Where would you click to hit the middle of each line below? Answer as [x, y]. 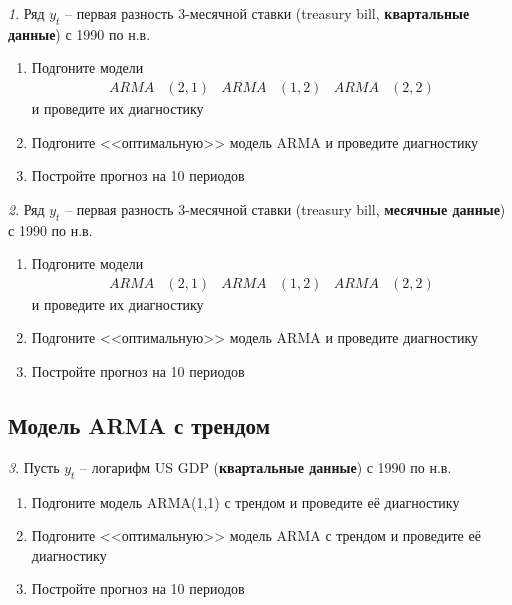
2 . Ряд [26, 208]
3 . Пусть [34, 466]
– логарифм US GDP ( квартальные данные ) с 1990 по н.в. [266, 466]
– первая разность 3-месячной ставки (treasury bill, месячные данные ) [285, 208]
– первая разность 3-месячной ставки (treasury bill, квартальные [267, 13]
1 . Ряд [26, 13]
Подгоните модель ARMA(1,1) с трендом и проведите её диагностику [245, 501]
